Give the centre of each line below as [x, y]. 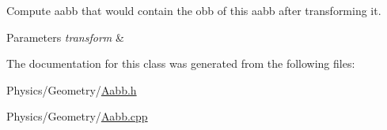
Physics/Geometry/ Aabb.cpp [77, 116]
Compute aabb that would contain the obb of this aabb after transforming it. [194, 10]
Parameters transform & [65, 37]
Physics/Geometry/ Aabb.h [72, 89]
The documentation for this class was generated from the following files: [181, 63]
